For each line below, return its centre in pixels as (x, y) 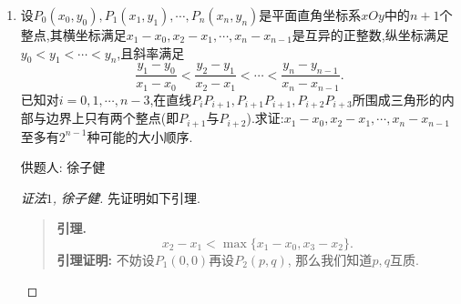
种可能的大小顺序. (140, 136)
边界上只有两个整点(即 (113, 118)
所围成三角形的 (397, 99)
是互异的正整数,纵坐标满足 (370, 35)
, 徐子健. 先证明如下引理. (126, 197)
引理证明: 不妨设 (106, 259)
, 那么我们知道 (330, 259)
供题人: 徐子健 (63, 167)
